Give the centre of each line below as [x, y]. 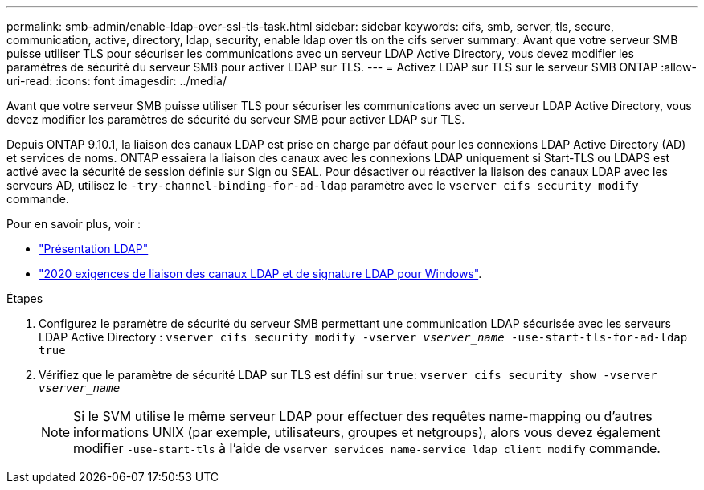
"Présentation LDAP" [94, 249]
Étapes [25, 298]
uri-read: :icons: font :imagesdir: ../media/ [117, 81]
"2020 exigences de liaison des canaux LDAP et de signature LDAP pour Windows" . [260, 274]
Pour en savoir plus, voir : [74, 224]
